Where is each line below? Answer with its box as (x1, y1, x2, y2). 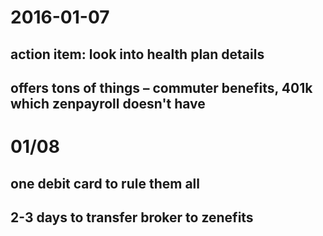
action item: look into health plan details (10, 46, 265, 63)
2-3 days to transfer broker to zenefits (10, 209, 254, 226)
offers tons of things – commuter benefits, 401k (10, 79, 313, 96)
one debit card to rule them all (10, 175, 200, 192)
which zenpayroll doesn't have (10, 95, 206, 112)
